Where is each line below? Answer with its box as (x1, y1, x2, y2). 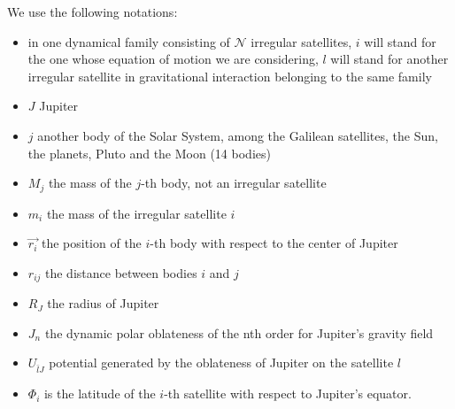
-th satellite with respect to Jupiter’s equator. (164, 384, 412, 403)
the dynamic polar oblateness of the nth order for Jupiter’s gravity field (44, 323, 434, 342)
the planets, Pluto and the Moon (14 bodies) (27, 143, 271, 162)
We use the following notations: (7, 3, 178, 20)
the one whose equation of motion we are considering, (27, 50, 319, 68)
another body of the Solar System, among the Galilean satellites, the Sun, (37, 126, 438, 144)
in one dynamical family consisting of (27, 32, 230, 50)
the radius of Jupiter (47, 294, 159, 313)
